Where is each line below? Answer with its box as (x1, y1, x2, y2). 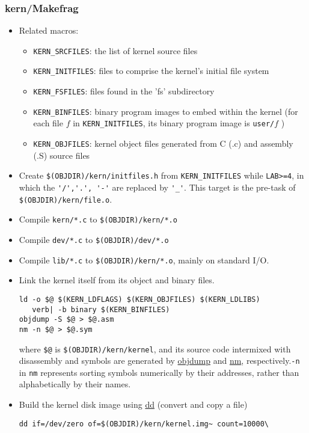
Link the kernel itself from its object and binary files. (19, 274, 215, 286)
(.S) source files (33, 149, 90, 161)
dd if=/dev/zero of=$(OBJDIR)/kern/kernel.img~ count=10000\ (19, 419, 269, 428)
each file (33, 117, 63, 129)
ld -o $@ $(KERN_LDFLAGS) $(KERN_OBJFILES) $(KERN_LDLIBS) (19, 295, 260, 304)
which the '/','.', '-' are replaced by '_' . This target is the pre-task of (19, 181, 296, 193)
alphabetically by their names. (19, 378, 131, 390)
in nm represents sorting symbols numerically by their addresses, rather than (19, 366, 299, 378)
